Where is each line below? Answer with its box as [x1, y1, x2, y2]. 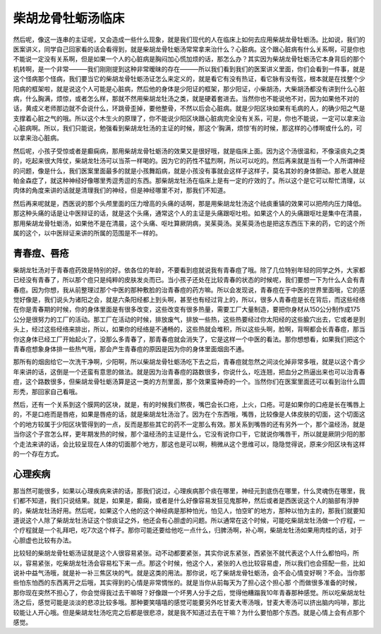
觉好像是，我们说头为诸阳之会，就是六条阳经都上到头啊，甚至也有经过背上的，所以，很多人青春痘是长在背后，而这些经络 [13, 295, 365, 304]
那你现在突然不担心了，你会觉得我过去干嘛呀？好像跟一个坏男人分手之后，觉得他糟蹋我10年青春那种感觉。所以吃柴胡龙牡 [13, 588, 366, 597]
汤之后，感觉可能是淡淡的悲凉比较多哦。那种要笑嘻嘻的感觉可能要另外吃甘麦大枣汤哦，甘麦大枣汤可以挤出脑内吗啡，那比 [13, 598, 365, 606]
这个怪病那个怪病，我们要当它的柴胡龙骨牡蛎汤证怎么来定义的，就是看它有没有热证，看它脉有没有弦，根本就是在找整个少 [13, 75, 365, 83]
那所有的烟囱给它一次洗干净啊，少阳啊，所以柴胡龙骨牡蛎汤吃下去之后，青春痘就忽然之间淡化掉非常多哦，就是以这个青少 [13, 358, 365, 366]
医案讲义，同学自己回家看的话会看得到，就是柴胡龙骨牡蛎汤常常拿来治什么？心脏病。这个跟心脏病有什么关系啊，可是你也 [13, 44, 365, 53]
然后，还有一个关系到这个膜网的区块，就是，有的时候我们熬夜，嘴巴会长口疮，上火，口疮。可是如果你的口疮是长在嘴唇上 [13, 400, 365, 408]
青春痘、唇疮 [13, 247, 69, 259]
